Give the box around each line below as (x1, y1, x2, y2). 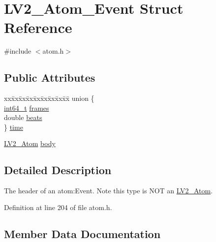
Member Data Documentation (4, 226, 161, 241)
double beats (4, 112, 42, 122)
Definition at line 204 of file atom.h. (4, 202, 112, 212)
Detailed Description (4, 162, 112, 178)
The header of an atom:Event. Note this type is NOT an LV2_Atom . (4, 185, 213, 196)
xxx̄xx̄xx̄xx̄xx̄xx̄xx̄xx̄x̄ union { (4, 93, 94, 103)
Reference (4, 17, 72, 37)
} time (4, 121, 23, 132)
